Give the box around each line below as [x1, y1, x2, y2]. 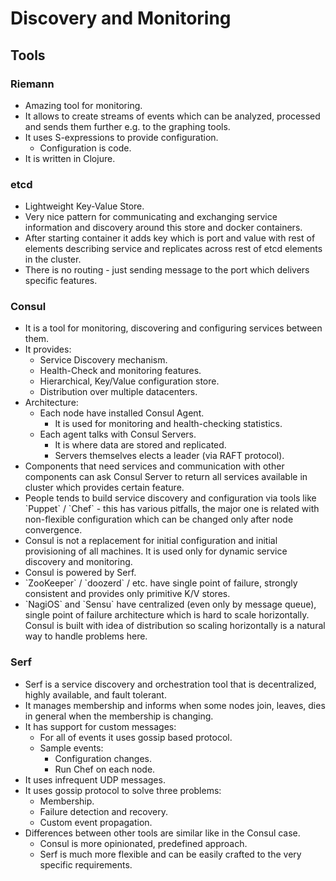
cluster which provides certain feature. [24, 482, 185, 494]
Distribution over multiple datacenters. [39, 386, 198, 398]
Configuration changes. [54, 752, 153, 764]
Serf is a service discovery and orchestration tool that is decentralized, [24, 678, 317, 690]
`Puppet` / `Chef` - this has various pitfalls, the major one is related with [24, 503, 320, 515]
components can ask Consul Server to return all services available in [24, 471, 308, 483]
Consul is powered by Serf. [24, 567, 137, 579]
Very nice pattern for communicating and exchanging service [24, 211, 278, 223]
